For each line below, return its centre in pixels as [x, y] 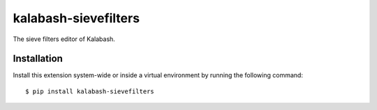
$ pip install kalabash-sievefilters [90, 91]
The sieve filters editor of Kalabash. [64, 39]
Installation [38, 59]
